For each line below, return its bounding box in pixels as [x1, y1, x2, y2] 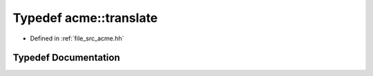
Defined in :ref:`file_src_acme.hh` [30, 34, 124, 42]
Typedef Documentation [12, 52, 120, 64]
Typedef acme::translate [12, 10, 158, 25]
